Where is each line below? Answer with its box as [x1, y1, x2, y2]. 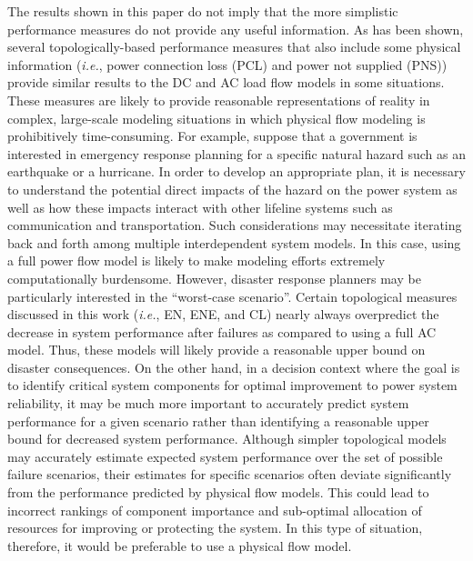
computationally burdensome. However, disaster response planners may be [7, 268, 421, 287]
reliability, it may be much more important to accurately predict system [7, 394, 409, 413]
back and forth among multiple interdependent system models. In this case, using [7, 233, 461, 252]
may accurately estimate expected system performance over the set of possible [7, 446, 443, 466]
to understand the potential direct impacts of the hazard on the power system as [7, 179, 458, 198]
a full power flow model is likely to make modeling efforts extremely [7, 251, 386, 270]
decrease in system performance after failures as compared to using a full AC [7, 322, 437, 341]
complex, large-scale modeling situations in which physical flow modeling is [7, 108, 426, 127]
